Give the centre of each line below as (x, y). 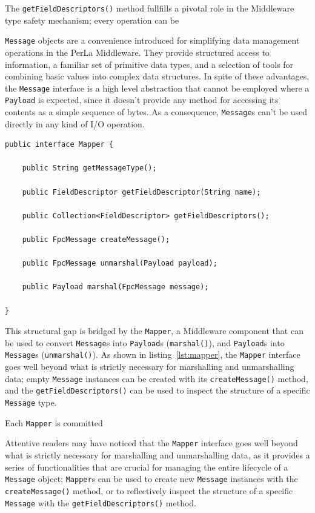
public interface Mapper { (59, 145)
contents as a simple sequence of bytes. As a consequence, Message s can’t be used (156, 112)
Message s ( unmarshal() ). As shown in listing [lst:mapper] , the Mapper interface (153, 354)
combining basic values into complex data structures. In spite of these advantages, (157, 76)
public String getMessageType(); (89, 168)
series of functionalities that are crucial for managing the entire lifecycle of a (147, 467)
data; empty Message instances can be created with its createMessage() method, (157, 378)
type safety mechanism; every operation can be (92, 20)
